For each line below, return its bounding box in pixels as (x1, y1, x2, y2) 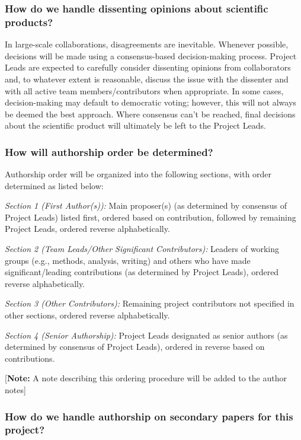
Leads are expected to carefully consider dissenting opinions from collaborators (5, 61, 291, 74)
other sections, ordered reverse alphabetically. (5, 309, 170, 321)
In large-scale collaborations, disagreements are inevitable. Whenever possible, (5, 38, 289, 50)
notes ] (5, 384, 26, 396)
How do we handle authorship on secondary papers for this (5, 409, 293, 423)
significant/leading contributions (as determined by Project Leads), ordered (5, 266, 279, 278)
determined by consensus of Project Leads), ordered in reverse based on (5, 340, 265, 353)
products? (5, 14, 53, 29)
